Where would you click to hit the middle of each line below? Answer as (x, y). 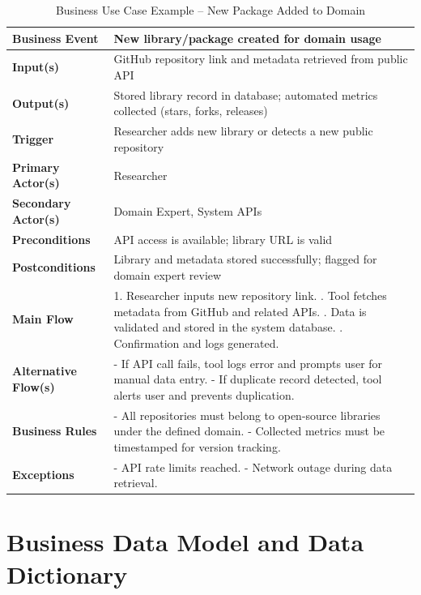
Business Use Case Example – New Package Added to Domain (210, 10)
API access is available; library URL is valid (223, 239)
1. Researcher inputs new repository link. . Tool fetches (250, 295)
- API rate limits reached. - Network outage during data (253, 467)
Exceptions (43, 475)
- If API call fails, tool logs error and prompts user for (248, 363)
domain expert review (168, 275)
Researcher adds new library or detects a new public (243, 131)
